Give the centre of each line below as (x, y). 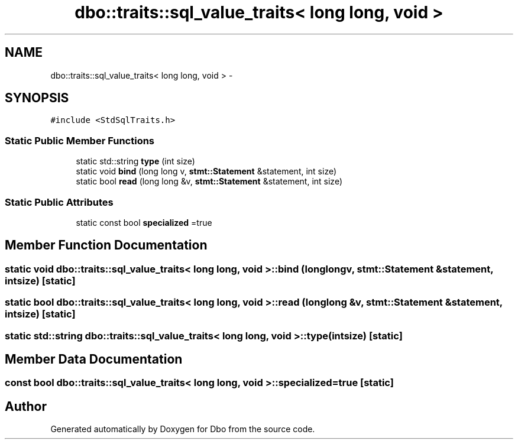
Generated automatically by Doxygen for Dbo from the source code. (183, 429)
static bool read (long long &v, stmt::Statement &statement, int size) (209, 182)
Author (26, 406)
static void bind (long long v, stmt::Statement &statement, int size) (206, 171)
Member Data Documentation (94, 359)
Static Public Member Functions (80, 140)
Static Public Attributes (59, 202)
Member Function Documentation (106, 245)
